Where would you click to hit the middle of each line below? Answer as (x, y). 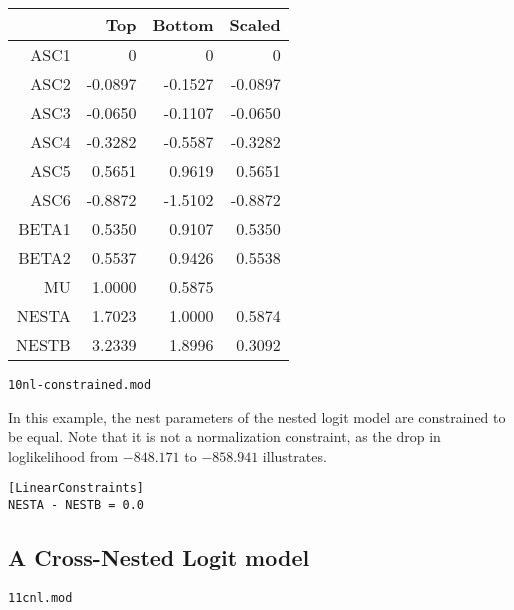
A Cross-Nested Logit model (159, 557)
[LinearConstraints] (76, 488)
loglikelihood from (63, 455)
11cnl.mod (40, 597)
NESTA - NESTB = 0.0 (76, 505)
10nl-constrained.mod (80, 385)
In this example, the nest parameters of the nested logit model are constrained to (257, 416)
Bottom (183, 24)
